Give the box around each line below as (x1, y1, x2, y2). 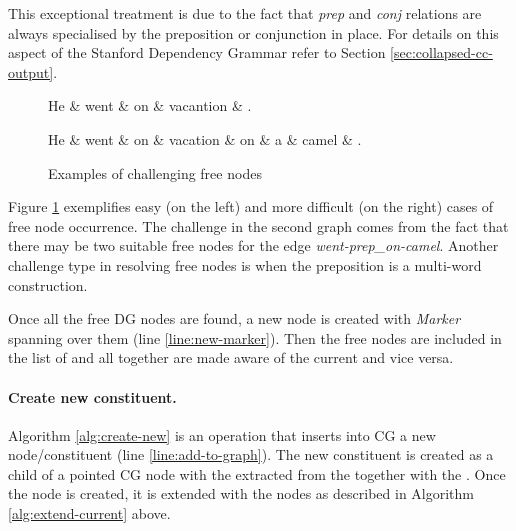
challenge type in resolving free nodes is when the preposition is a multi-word (8, 254, 482, 275)
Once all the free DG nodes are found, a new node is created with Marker (8, 308, 461, 329)
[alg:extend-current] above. (8, 503, 171, 524)
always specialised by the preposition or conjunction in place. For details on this (8, 22, 499, 43)
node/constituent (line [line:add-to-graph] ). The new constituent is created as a (8, 444, 494, 465)
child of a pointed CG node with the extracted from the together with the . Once (8, 463, 506, 484)
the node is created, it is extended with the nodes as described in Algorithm (8, 483, 474, 504)
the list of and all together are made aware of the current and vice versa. (8, 347, 454, 368)
